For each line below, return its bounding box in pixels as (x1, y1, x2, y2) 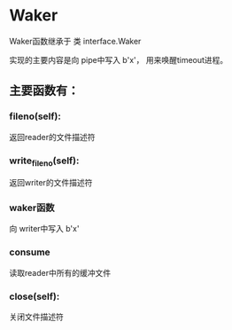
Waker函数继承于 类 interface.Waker (9, 35, 142, 46)
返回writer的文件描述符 (9, 177, 93, 188)
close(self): (9, 290, 60, 302)
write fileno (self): (9, 154, 80, 169)
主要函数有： (9, 83, 80, 98)
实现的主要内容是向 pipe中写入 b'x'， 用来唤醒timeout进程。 (9, 54, 228, 65)
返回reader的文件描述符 (9, 131, 96, 142)
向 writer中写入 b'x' (9, 224, 80, 234)
